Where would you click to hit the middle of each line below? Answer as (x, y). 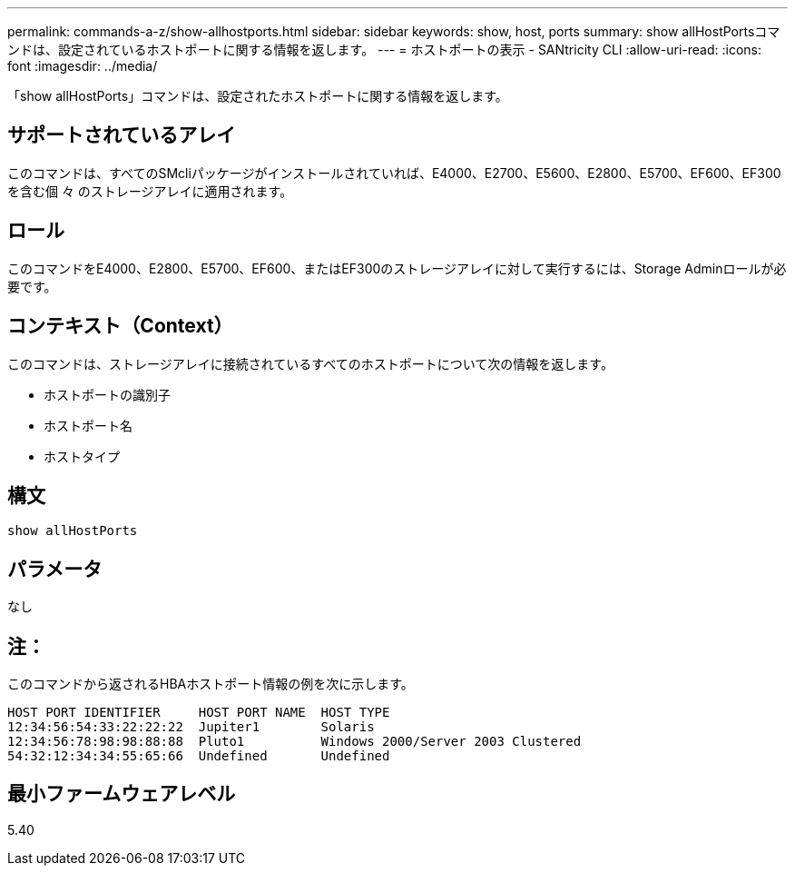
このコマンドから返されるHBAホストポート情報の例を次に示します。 (211, 684)
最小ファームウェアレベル (122, 794)
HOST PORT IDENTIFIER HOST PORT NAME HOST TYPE (199, 713)
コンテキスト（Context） (120, 326)
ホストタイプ (82, 456)
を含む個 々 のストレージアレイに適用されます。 (150, 191)
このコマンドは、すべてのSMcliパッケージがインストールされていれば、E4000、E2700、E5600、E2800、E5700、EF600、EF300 (394, 173)
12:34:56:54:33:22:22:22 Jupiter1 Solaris (191, 727)
